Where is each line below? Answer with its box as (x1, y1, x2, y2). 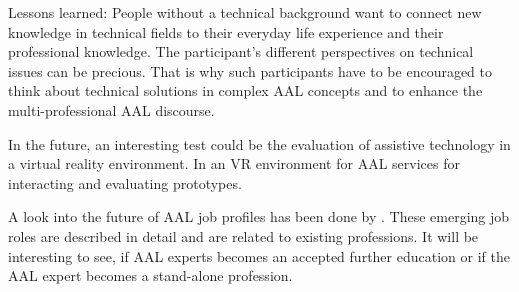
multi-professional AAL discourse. (8, 99, 215, 120)
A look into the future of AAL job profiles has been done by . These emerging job (8, 206, 510, 227)
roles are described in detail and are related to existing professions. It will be (8, 225, 479, 246)
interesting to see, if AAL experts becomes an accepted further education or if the (8, 245, 510, 266)
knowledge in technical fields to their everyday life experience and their (8, 21, 444, 42)
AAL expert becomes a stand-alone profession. (8, 265, 293, 286)
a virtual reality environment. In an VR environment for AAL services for (8, 153, 460, 174)
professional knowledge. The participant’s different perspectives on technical (8, 41, 474, 62)
